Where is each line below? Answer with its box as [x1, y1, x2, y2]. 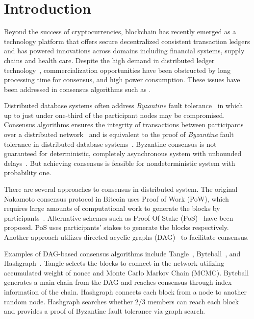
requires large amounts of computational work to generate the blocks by [4, 203, 220, 213]
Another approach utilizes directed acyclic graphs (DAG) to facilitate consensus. [4, 232, 249, 242]
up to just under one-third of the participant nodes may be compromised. [4, 110, 225, 120]
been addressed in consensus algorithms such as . [4, 84, 151, 94]
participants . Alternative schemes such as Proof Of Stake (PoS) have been [4, 212, 233, 223]
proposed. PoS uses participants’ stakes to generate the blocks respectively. [4, 222, 229, 232]
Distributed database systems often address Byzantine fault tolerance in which [4, 100, 243, 111]
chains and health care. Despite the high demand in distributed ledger [4, 55, 215, 65]
